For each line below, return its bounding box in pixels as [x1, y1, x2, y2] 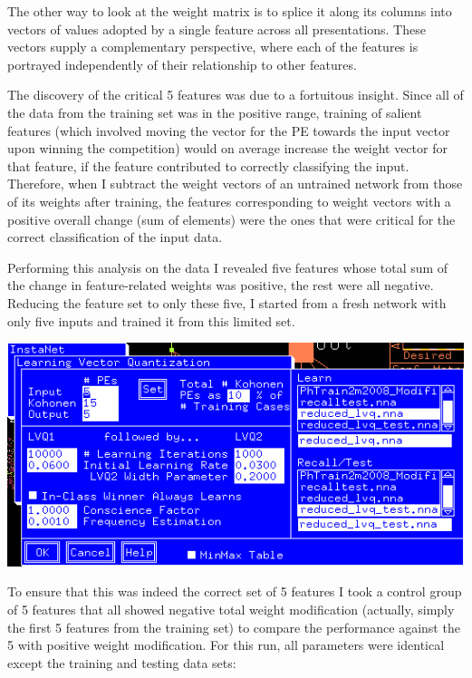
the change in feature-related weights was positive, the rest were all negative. [7, 276, 434, 295]
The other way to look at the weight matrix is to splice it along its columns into [7, 2, 452, 20]
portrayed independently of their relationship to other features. [7, 54, 357, 73]
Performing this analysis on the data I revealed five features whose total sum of [7, 257, 448, 276]
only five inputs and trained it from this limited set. [7, 311, 295, 330]
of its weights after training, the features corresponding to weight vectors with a [7, 191, 451, 210]
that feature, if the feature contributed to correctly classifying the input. [7, 156, 409, 175]
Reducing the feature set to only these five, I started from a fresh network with [7, 293, 447, 312]
